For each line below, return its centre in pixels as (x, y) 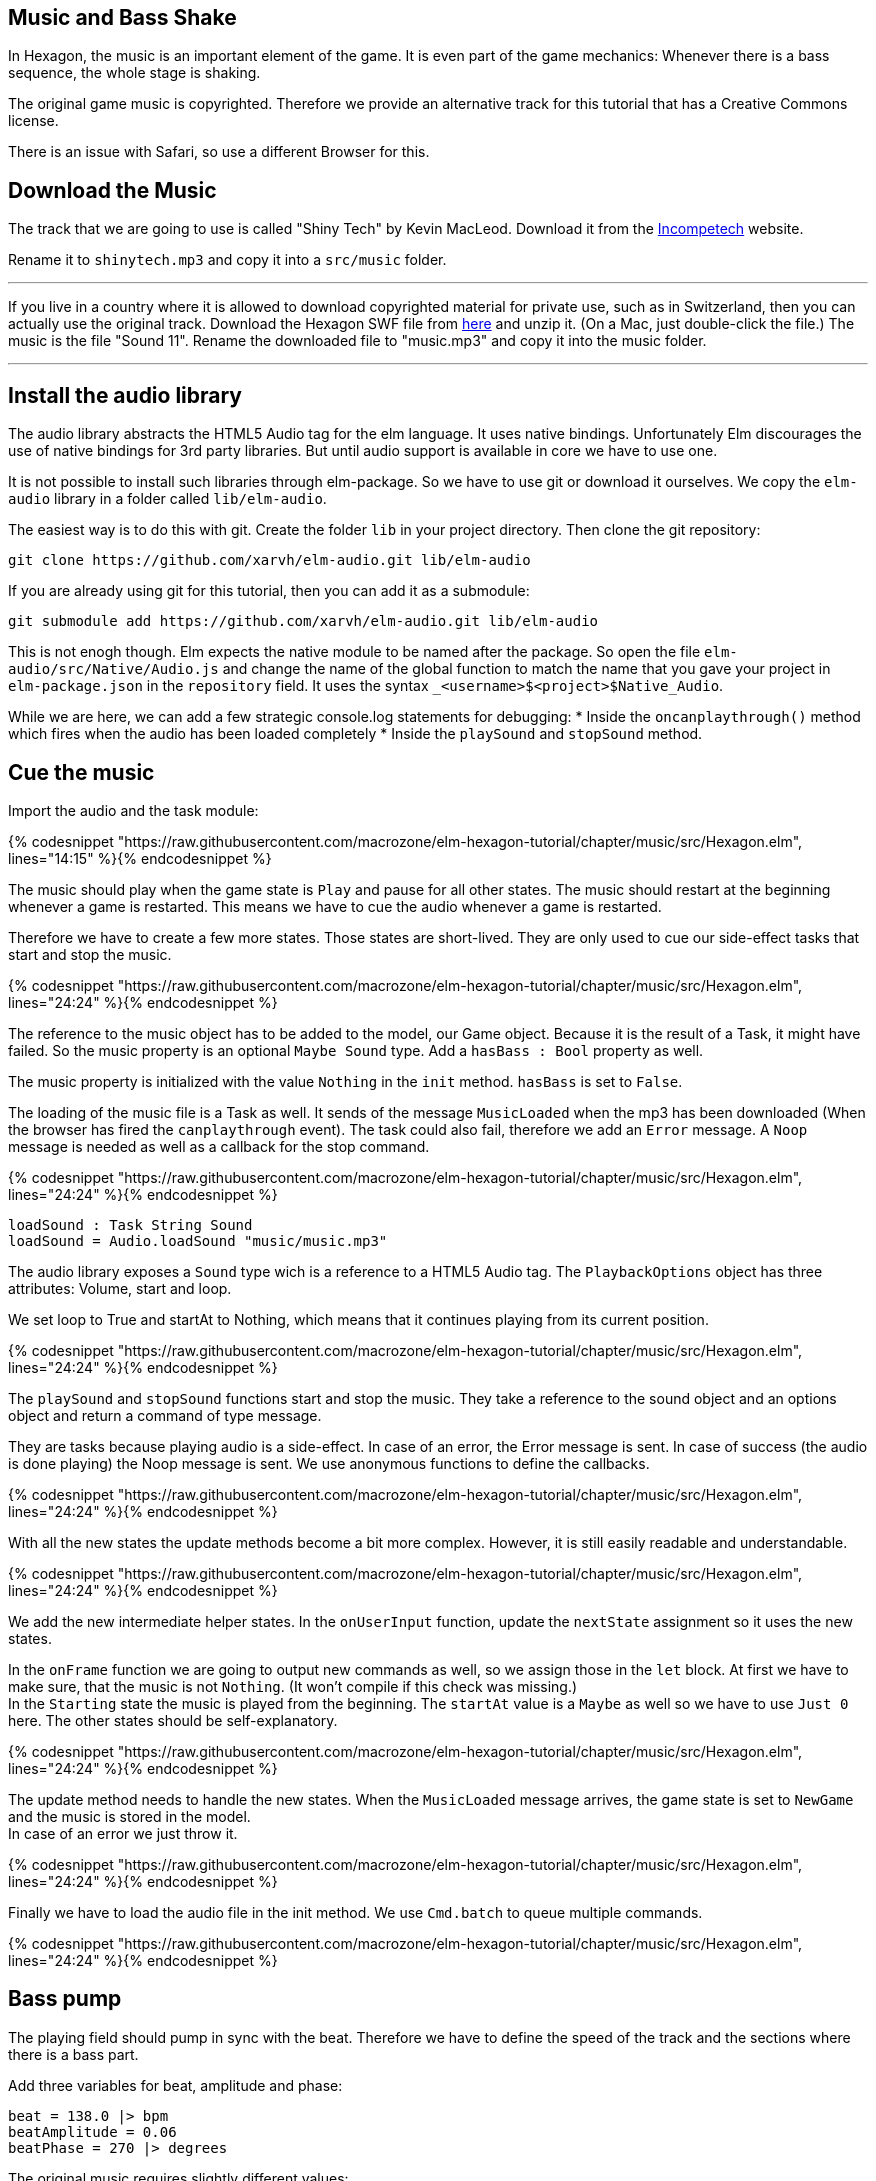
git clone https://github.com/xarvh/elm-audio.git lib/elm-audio (269, 560)
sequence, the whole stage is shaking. (134, 73)
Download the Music (112, 190)
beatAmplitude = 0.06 (92, 2131)
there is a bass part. (73, 2054)
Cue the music (81, 772)
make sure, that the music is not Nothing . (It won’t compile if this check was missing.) (293, 1686)
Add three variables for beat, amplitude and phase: (175, 2085)
